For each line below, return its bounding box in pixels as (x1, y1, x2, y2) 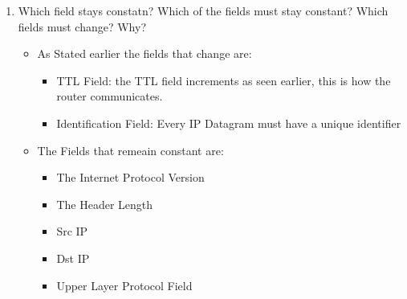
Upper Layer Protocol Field (56, 276, 193, 293)
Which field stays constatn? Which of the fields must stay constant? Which (18, 2, 389, 18)
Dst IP (56, 249, 90, 266)
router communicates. (56, 88, 163, 104)
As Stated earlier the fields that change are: (37, 45, 252, 62)
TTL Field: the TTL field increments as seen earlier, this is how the (56, 72, 391, 88)
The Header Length (56, 195, 153, 212)
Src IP (56, 223, 88, 240)
